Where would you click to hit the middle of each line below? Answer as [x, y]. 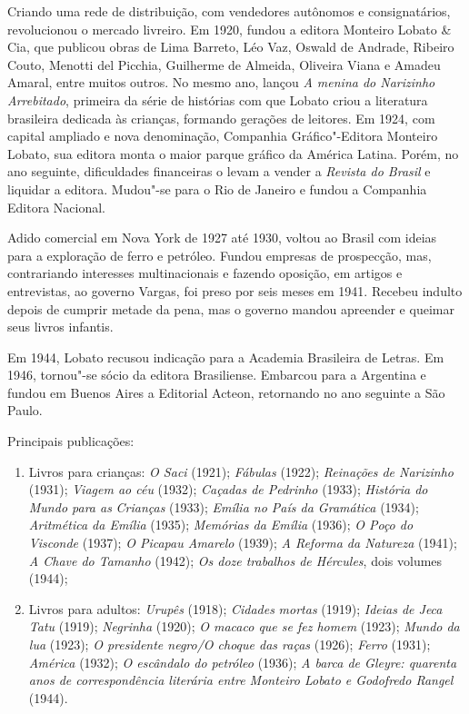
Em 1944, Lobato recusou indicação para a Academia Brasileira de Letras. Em [226, 357]
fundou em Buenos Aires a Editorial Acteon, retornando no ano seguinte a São [226, 392]
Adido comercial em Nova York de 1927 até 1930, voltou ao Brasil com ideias [222, 238]
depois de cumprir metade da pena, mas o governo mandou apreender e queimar [231, 308]
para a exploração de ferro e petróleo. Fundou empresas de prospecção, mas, [220, 255]
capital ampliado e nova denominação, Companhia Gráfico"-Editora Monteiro [223, 136]
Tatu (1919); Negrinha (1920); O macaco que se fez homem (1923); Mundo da [244, 626]
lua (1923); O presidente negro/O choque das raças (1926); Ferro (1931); [230, 644]
